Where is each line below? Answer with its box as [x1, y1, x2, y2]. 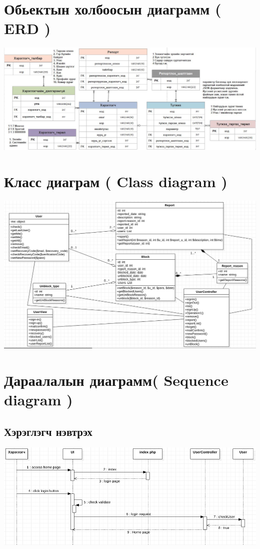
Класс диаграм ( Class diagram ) [4, 171, 227, 192]
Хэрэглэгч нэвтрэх [4, 423, 92, 439]
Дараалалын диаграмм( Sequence [4, 369, 228, 390]
